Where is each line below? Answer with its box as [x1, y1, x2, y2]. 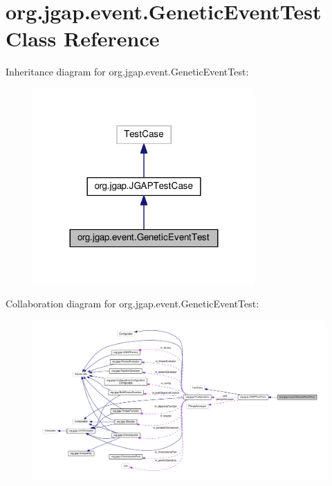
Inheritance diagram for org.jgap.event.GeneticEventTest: [6, 64, 249, 79]
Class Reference [6, 24, 160, 53]
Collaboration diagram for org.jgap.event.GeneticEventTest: [6, 296, 259, 311]
